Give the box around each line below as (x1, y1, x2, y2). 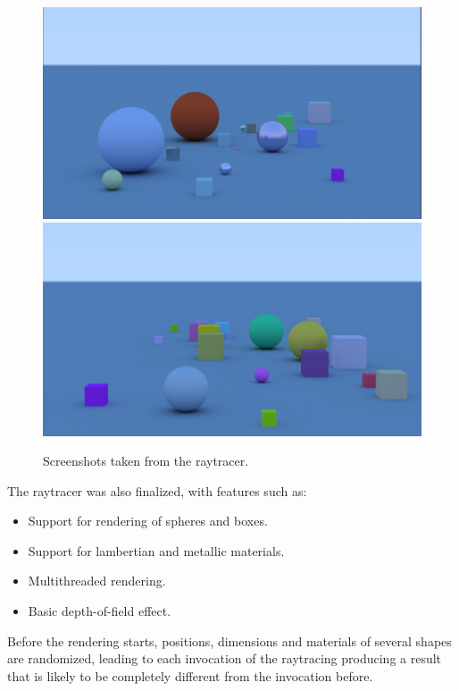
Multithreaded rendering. (28, 571, 166, 590)
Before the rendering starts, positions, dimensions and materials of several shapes (7, 631, 452, 650)
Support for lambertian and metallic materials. (28, 541, 285, 560)
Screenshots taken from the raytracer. (43, 451, 249, 470)
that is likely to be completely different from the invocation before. (7, 666, 373, 685)
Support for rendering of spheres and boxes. (28, 511, 268, 530)
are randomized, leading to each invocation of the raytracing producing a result (7, 649, 442, 668)
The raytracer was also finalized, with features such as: (7, 481, 307, 500)
